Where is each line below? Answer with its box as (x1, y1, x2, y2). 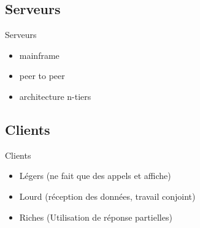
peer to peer (19, 69, 65, 82)
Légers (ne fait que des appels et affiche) (19, 169, 171, 182)
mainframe (19, 48, 60, 61)
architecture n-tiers (19, 89, 91, 102)
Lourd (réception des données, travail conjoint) (19, 189, 196, 202)
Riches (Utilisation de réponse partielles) (19, 210, 172, 223)
